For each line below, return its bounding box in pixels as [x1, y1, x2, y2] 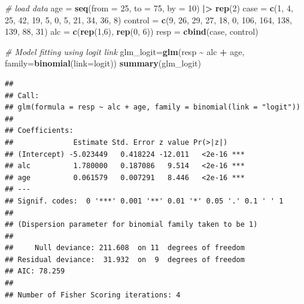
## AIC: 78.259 [5, 267, 65, 276]
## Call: [5, 91, 39, 100]
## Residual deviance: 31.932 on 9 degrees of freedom [5, 255, 245, 264]
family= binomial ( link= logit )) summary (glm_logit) [5, 57, 201, 69]
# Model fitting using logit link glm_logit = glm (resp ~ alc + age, [5, 45, 245, 57]
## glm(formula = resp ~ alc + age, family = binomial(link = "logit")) [5, 103, 300, 112]
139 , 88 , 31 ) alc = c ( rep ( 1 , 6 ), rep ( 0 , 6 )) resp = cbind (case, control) [5, 25, 259, 38]
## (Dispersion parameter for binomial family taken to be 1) [5, 220, 258, 229]
